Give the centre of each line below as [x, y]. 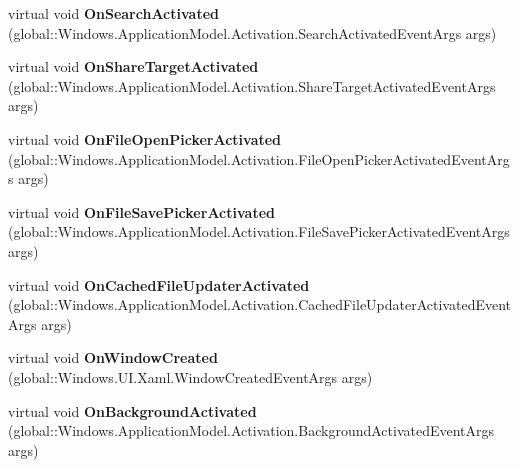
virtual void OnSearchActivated [113, 13]
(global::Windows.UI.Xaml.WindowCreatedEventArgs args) [190, 376]
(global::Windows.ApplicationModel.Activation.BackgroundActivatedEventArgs [251, 430]
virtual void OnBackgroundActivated [132, 410]
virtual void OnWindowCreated [113, 357]
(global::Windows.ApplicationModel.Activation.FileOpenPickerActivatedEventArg [259, 158]
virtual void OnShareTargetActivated [133, 66]
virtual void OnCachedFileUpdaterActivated [159, 284]
